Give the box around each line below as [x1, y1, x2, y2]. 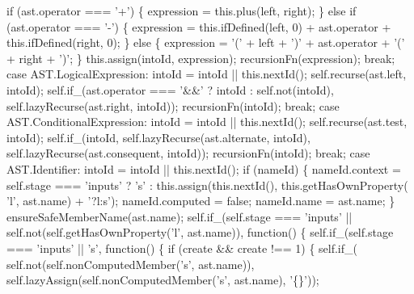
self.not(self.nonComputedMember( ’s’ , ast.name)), [6, 255, 255, 272]
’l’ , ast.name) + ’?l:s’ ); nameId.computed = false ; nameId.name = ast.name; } [6, 192, 395, 209]
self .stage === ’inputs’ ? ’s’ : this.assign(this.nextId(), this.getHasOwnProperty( [6, 176, 408, 193]
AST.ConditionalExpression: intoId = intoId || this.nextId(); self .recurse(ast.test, [6, 113, 408, 130]
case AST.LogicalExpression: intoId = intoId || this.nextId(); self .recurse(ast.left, [6, 65, 407, 82]
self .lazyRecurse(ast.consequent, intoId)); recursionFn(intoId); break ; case [6, 145, 370, 162]
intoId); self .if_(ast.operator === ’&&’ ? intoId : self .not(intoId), [6, 81, 334, 98]
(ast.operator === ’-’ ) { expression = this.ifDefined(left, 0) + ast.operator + [6, 18, 391, 35]
